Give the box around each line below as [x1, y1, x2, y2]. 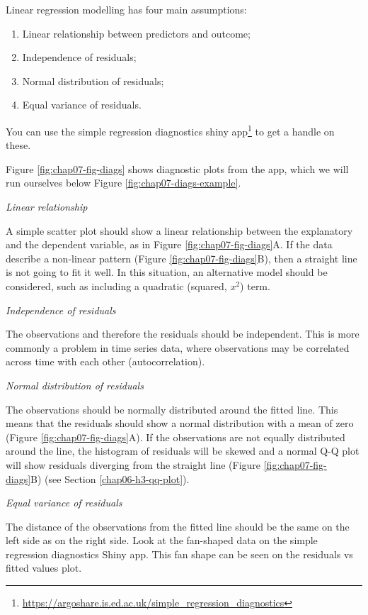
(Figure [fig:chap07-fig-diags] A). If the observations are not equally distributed [6, 429, 345, 444]
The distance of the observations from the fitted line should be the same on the [6, 519, 350, 533]
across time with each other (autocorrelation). [6, 354, 205, 369]
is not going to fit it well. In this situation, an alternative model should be [6, 265, 328, 279]
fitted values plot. [6, 560, 82, 575]
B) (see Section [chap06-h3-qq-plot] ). [30, 471, 190, 486]
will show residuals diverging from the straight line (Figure [6, 457, 261, 472]
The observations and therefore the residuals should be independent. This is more [6, 326, 360, 341]
